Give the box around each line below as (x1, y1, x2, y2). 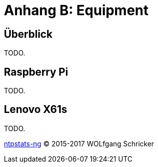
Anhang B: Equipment (4, 2, 149, 19)
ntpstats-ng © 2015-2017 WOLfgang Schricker (4, 139, 154, 148)
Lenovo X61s (4, 103, 68, 116)
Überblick (4, 28, 53, 40)
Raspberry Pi (4, 65, 68, 78)
